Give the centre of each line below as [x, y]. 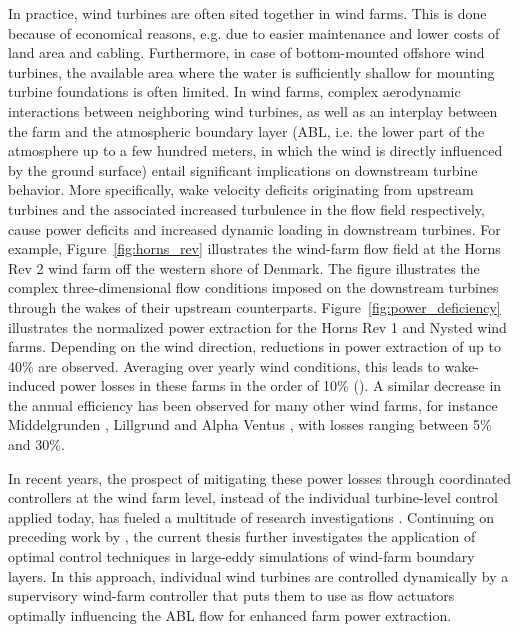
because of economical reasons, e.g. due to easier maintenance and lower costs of [254, 32]
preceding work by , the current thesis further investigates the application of [242, 536]
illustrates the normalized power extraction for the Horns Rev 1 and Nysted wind [257, 326]
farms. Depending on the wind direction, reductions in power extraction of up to [254, 346]
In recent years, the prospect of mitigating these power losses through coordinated [260, 477]
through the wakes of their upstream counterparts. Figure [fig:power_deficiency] [254, 306]
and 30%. [36, 444]
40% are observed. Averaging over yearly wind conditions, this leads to [224, 365]
